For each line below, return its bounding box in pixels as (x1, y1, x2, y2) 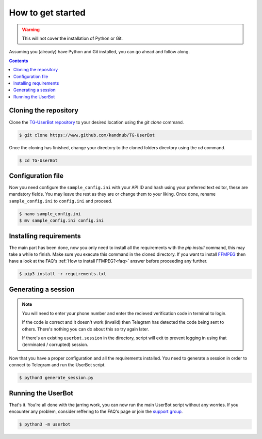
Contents (9, 58, 29, 63)
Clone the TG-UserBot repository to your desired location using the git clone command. (9, 119, 184, 125)
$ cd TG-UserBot (19, 157, 58, 163)
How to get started (9, 7, 86, 18)
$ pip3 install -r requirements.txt (19, 271, 107, 277)
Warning (22, 27, 40, 32)
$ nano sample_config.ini (19, 211, 81, 217)
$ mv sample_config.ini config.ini (19, 218, 104, 223)
